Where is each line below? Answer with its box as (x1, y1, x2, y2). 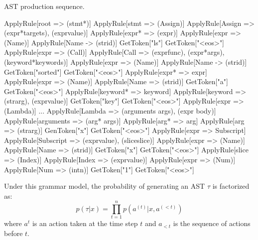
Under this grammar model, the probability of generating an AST (4, 181, 205, 191)
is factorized (212, 181, 250, 191)
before (4, 228, 23, 238)
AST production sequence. (4, 1, 85, 11)
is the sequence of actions (173, 218, 251, 229)
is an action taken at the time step (32, 218, 138, 229)
